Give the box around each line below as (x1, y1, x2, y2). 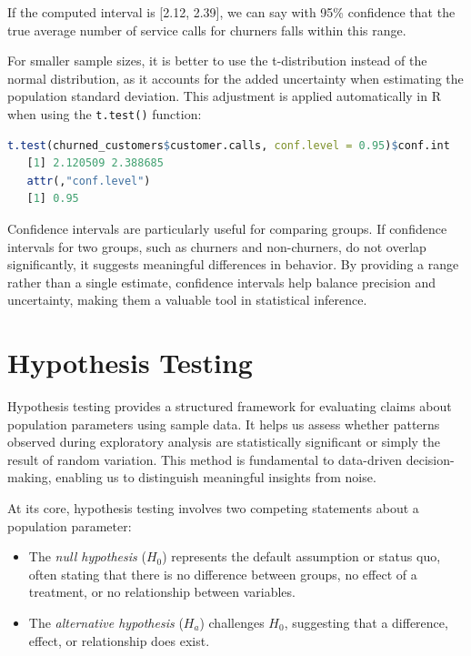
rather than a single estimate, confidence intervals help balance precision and (7, 272, 436, 291)
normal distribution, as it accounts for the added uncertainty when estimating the (7, 68, 464, 87)
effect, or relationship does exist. (28, 631, 210, 650)
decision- (406, 449, 455, 469)
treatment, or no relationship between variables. (28, 582, 296, 601)
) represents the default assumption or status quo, (162, 547, 441, 566)
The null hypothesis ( (28, 547, 146, 566)
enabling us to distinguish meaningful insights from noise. (55, 468, 376, 487)
